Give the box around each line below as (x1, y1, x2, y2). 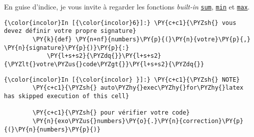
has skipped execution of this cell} (4, 92, 129, 100)
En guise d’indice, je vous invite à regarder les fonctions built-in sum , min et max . (4, 1, 250, 11)
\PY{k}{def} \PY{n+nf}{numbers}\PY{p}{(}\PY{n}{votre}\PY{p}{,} (32, 35, 251, 43)
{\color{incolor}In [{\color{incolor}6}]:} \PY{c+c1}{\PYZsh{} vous (4, 19, 237, 26)
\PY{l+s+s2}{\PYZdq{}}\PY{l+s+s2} (46, 52, 161, 60)
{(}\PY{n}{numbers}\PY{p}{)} (4, 126, 101, 133)
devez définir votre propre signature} (4, 27, 136, 35)
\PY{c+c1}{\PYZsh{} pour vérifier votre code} (32, 109, 190, 117)
